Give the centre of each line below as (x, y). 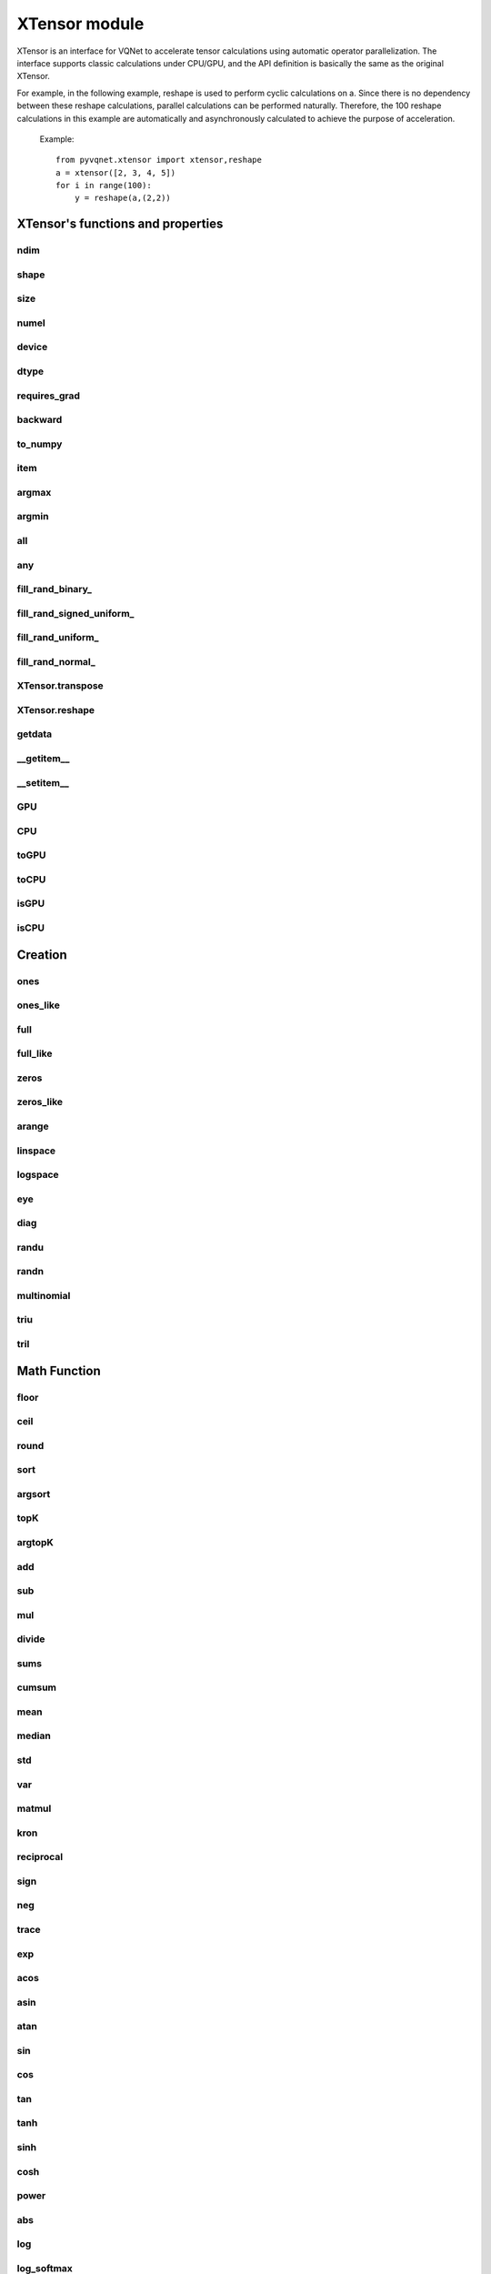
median (34, 1736)
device (32, 347)
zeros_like (40, 1102)
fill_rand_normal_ (56, 661)
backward (40, 420)
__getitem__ (43, 759)
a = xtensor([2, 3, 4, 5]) (116, 172)
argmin (33, 517)
